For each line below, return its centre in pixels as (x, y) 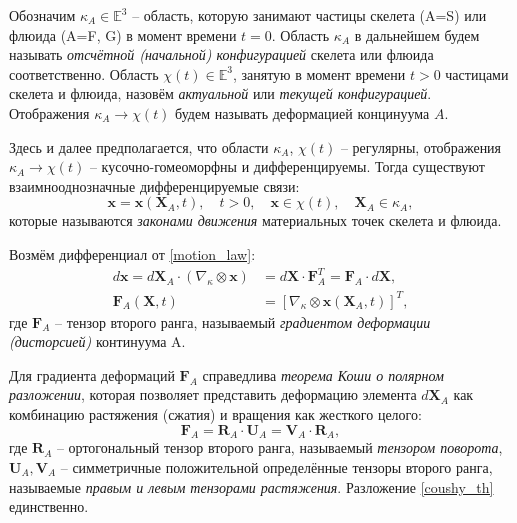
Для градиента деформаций (92, 374)
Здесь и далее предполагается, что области (139, 146)
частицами (477, 73)
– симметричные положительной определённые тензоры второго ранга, (276, 466)
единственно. (49, 506)
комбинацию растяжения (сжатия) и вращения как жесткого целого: (215, 413)
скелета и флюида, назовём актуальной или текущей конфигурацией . (220, 93)
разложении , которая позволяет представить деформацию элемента (213, 394)
